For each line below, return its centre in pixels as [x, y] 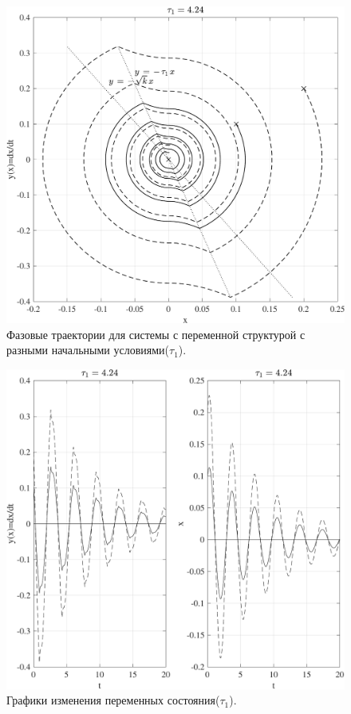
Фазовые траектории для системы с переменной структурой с [156, 334]
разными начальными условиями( [88, 350]
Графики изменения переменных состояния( [113, 700]
